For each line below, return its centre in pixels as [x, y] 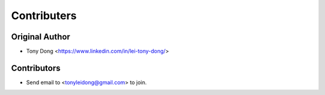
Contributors [36, 68]
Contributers [44, 16]
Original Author [41, 37]
